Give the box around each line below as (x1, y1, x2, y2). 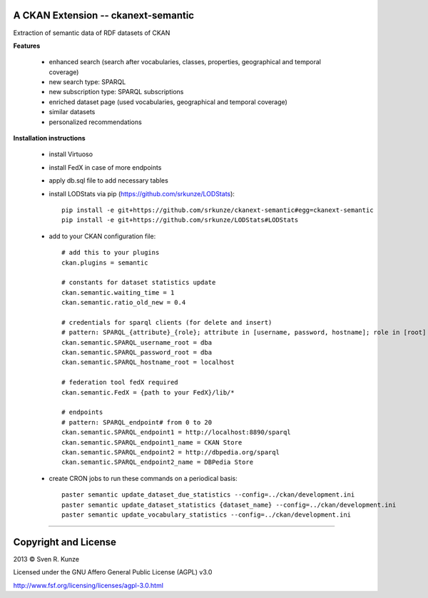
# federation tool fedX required (61, 378, 178, 387)
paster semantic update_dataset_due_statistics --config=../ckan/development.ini (61, 491, 355, 499)
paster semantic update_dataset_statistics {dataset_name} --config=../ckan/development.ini (61, 500, 397, 509)
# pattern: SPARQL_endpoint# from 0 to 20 (61, 418, 213, 426)
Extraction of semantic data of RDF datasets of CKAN (13, 29, 170, 37)
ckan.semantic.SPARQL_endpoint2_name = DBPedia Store (61, 458, 253, 467)
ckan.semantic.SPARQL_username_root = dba (61, 338, 213, 346)
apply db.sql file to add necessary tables (49, 176, 169, 185)
